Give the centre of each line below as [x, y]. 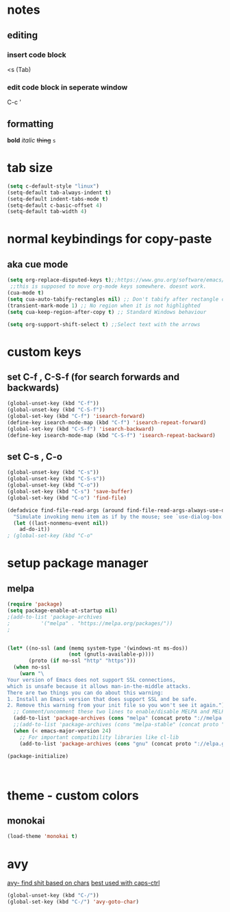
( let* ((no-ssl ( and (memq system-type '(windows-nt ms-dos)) [98, 648]
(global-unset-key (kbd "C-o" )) [53, 485]
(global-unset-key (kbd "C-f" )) [53, 404]
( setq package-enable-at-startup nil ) [62, 611]
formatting [30, 124]
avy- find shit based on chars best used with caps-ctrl [84, 883]
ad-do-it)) [35, 530]
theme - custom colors [73, 795]
